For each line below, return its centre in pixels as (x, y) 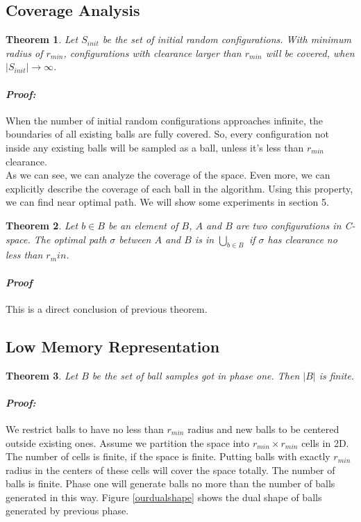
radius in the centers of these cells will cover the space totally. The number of (170, 470)
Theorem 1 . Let (42, 39)
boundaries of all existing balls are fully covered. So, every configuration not (167, 134)
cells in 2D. (325, 442)
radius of (24, 52)
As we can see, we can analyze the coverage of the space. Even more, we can (168, 175)
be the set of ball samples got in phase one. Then (196, 375)
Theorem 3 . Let (42, 375)
